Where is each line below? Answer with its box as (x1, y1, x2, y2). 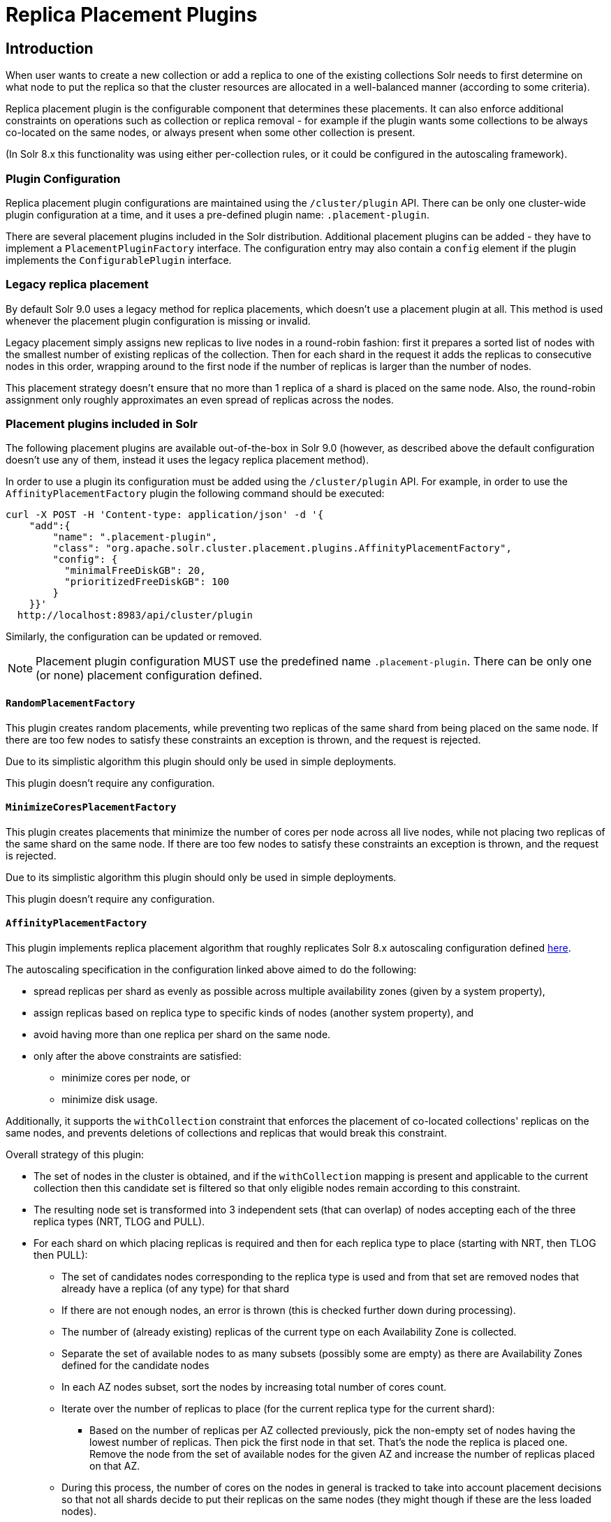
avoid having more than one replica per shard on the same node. (34, 1028, 331, 1041)
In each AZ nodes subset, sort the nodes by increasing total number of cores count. (61, 1381, 447, 1394)
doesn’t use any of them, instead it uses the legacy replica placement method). (6, 454, 369, 466)
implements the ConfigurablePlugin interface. (6, 253, 232, 266)
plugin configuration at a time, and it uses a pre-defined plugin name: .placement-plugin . (6, 208, 430, 221)
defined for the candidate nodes (61, 1359, 209, 1372)
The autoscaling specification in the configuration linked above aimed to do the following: (6, 963, 417, 976)
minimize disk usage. (61, 1093, 158, 1106)
